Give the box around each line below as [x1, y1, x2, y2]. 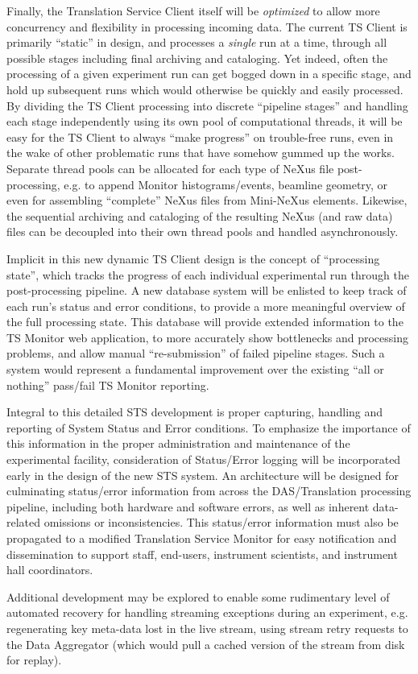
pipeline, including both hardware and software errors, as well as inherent [6, 498, 370, 515]
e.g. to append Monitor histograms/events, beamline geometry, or [64, 176, 388, 192]
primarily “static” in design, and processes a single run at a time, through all [6, 34, 387, 51]
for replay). [6, 651, 62, 668]
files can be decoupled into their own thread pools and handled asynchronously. [6, 223, 399, 240]
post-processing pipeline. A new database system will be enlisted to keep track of [6, 282, 407, 299]
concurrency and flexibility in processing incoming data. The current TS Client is [6, 18, 408, 35]
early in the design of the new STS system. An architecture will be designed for [6, 466, 399, 483]
